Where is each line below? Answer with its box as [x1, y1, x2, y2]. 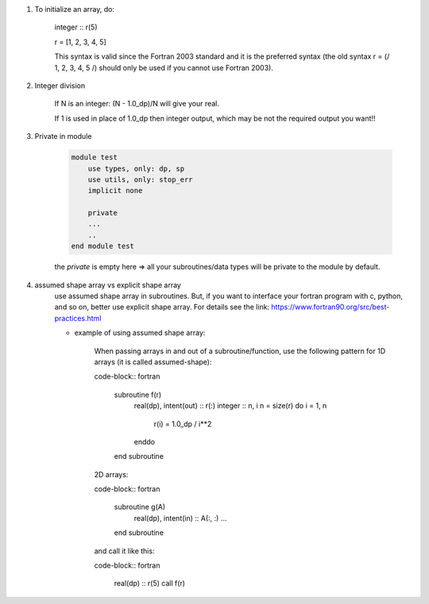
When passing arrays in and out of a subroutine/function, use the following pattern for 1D [94, 346, 386, 356]
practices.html [54, 314, 102, 323]
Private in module [34, 132, 92, 141]
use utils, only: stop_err [87, 175, 194, 184]
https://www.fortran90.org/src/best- [271, 302, 390, 312]
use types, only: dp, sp [87, 164, 185, 173]
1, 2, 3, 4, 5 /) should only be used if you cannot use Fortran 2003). [54, 63, 273, 72]
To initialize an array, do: [34, 5, 115, 13]
